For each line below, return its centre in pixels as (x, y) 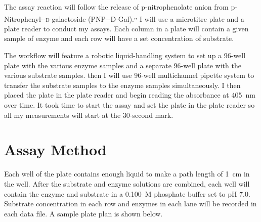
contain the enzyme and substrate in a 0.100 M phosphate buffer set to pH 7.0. (127, 193)
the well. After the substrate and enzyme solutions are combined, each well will (127, 183)
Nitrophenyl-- (25, 18)
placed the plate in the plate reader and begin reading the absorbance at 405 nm (130, 95)
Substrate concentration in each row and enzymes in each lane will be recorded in (130, 204)
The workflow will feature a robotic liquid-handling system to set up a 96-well (125, 55)
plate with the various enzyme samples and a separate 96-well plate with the (123, 65)
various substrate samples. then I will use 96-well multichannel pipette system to (129, 75)
